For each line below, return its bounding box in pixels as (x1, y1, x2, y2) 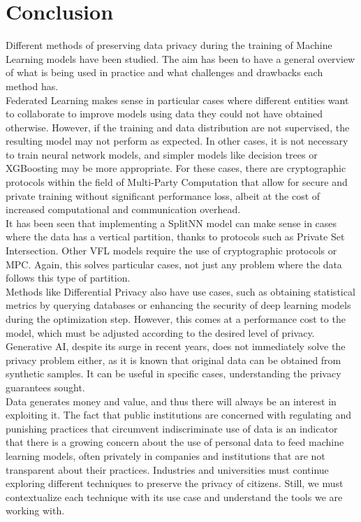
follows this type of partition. (6, 270, 131, 285)
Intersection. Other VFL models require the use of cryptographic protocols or (6, 243, 337, 258)
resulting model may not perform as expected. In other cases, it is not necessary (6, 133, 348, 148)
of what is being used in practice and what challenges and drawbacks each (6, 65, 323, 80)
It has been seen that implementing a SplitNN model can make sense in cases (6, 215, 337, 230)
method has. (6, 78, 59, 93)
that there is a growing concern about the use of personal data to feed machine (6, 435, 344, 449)
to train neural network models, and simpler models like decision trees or (6, 147, 318, 161)
